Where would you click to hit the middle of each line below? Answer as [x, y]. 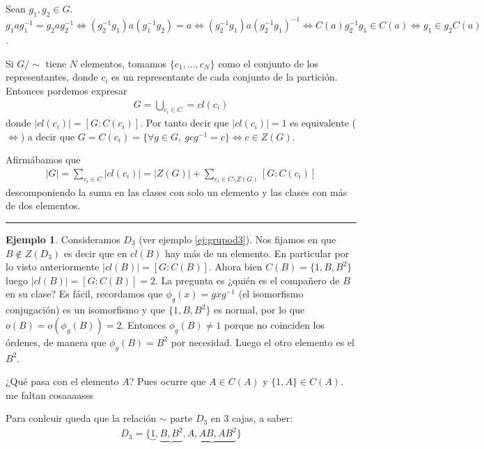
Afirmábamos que [43, 160]
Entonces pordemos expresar [67, 91]
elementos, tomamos [124, 63]
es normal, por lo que [259, 310]
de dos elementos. [43, 205]
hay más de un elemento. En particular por [257, 253]
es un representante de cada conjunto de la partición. [225, 77]
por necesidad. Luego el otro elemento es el [263, 342]
